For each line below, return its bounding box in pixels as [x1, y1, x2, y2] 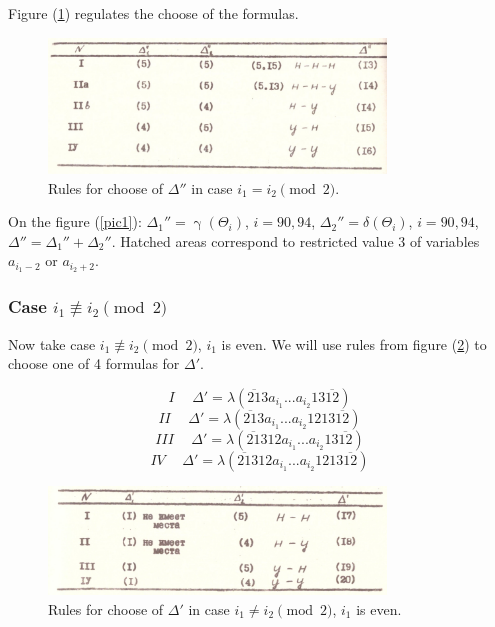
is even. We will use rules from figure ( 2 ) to [221, 333, 487, 354]
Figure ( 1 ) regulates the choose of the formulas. [8, 3, 299, 23]
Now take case [8, 333, 96, 354]
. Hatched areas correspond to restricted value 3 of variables [111, 230, 480, 251]
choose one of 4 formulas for [8, 353, 180, 374]
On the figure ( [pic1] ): [8, 211, 142, 232]
